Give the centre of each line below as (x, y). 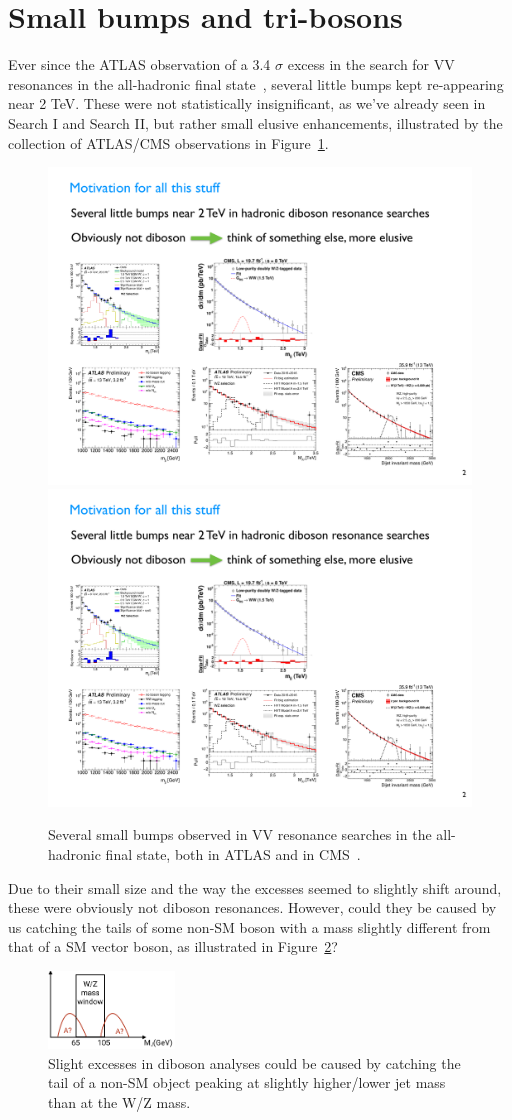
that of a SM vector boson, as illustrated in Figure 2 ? (173, 946)
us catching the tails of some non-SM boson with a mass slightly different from (249, 926)
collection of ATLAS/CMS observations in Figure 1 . (168, 142)
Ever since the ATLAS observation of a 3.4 (139, 64)
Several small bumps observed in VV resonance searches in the (240, 834)
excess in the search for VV (371, 64)
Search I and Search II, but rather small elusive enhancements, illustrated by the (255, 122)
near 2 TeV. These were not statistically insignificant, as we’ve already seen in (247, 103)
